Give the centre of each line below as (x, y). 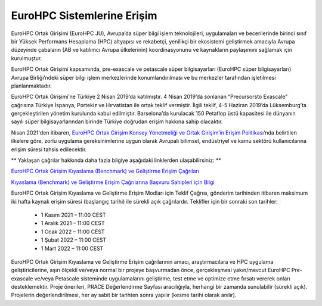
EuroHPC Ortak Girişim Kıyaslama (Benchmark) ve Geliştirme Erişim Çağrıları (105, 171)
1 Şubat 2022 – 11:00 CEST (74, 240)
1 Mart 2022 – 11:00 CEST (72, 248)
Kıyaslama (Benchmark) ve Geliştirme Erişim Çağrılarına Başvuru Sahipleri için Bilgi (113, 182)
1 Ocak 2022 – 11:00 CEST (73, 232)
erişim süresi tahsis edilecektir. (49, 149)
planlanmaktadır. (31, 86)
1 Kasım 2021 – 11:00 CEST (73, 215)
